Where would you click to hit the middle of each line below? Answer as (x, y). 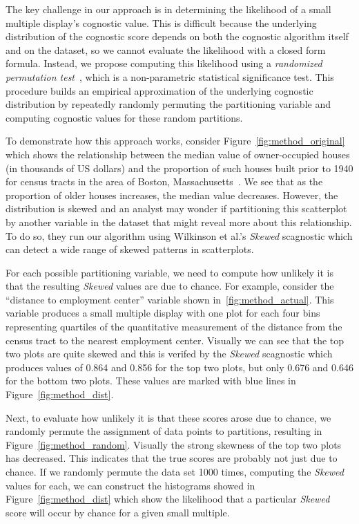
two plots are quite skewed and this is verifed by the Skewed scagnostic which (169, 354)
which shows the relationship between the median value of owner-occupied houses (178, 154)
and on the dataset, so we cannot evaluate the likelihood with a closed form (166, 49)
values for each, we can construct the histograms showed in (130, 485)
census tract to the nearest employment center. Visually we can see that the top (175, 340)
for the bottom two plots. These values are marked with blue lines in (151, 381)
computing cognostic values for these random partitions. (124, 117)
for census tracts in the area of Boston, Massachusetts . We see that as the (164, 181)
